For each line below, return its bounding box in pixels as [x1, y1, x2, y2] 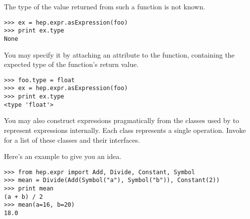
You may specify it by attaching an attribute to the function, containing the [4, 49, 235, 60]
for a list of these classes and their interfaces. [4, 134, 140, 145]
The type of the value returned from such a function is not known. [4, 1, 206, 11]
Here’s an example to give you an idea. [4, 151, 122, 161]
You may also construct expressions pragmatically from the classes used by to [4, 115, 239, 125]
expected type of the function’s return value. [4, 59, 139, 69]
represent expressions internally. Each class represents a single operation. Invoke [4, 125, 246, 135]
